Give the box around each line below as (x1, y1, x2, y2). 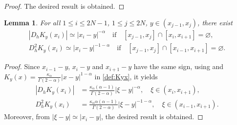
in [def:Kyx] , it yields (94, 71, 158, 81)
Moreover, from (4, 111, 50, 122)
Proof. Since (4, 61, 40, 71)
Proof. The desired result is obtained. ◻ (4, 1, 125, 11)
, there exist (197, 17, 233, 27)
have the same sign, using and (133, 61, 224, 71)
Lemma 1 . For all (4, 17, 61, 27)
